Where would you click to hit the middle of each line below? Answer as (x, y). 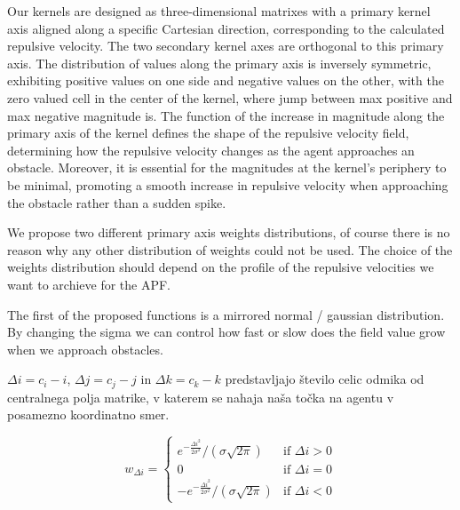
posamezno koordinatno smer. (88, 414)
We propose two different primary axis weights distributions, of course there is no (229, 232)
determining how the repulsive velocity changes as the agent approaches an (211, 150)
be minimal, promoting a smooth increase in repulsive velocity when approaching (228, 184)
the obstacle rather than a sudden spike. (117, 202)
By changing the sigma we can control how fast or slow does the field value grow (226, 332)
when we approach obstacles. (85, 349)
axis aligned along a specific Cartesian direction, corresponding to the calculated (226, 28)
